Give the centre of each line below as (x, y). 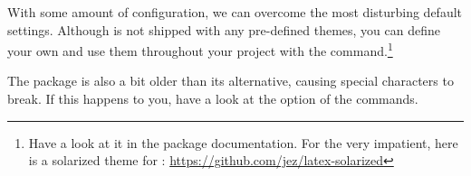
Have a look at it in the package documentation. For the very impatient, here (243, 142)
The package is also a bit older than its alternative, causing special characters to (231, 81)
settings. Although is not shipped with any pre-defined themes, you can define (224, 29)
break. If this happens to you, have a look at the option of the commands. (213, 99)
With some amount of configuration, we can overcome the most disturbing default (235, 12)
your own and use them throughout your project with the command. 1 (200, 49)
